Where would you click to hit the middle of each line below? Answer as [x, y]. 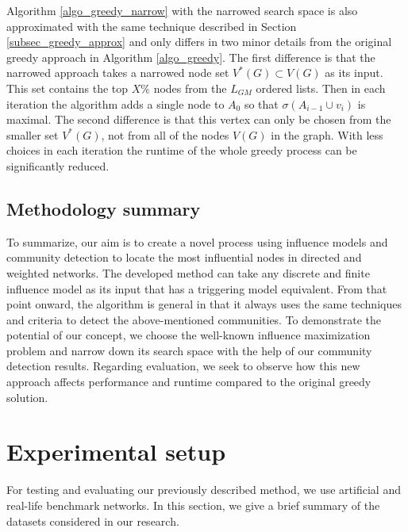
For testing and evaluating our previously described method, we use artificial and [204, 490]
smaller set [33, 134]
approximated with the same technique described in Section [152, 26]
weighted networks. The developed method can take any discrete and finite [188, 272]
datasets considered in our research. [93, 521]
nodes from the [190, 88]
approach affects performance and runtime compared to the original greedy [189, 382]
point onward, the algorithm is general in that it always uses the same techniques [204, 304]
